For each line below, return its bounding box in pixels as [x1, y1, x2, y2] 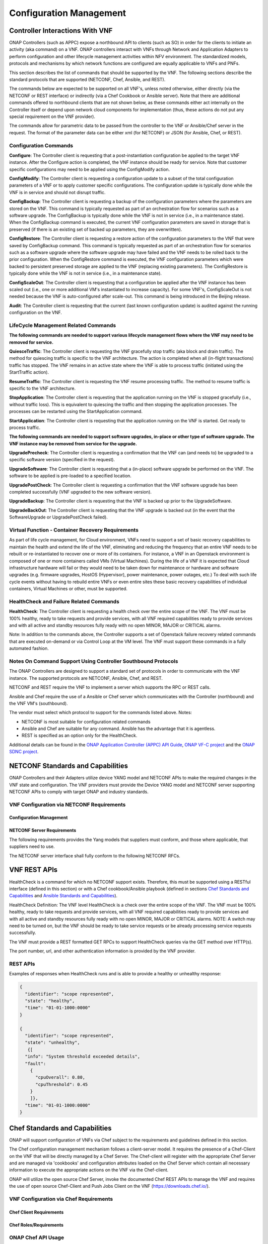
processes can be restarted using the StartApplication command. [9, 409, 143, 415]
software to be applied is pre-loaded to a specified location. [9, 473, 132, 479]
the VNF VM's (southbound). [9, 700, 68, 706]
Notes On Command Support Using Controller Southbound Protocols [9, 657, 178, 664]
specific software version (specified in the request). [9, 457, 115, 463]
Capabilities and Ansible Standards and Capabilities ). [9, 893, 118, 899]
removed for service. [9, 339, 54, 345]
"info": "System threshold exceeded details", [25, 1054, 140, 1059]
